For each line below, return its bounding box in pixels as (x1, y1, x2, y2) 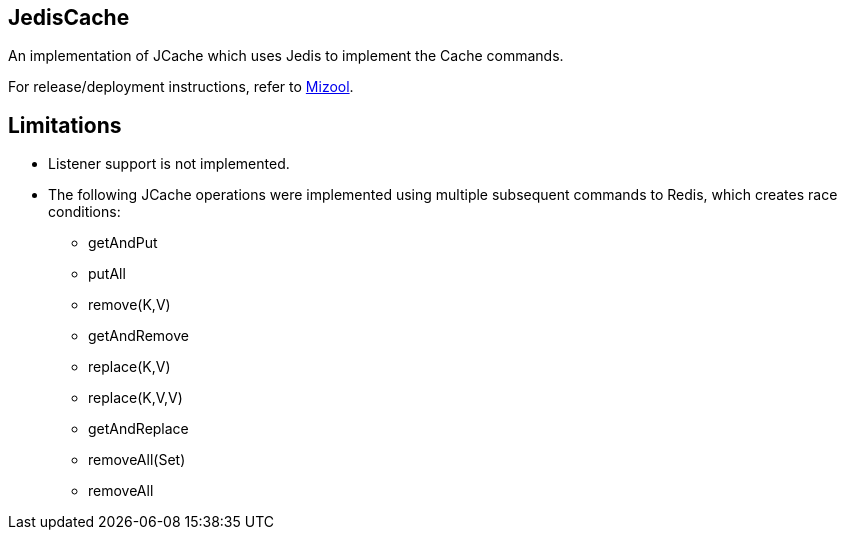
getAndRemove (88, 327, 189, 345)
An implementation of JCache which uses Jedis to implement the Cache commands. (8, 47, 564, 65)
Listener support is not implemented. (48, 155, 290, 173)
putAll (88, 265, 126, 283)
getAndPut (88, 234, 158, 252)
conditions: (48, 203, 121, 221)
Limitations (8, 112, 122, 138)
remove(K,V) (88, 296, 171, 314)
